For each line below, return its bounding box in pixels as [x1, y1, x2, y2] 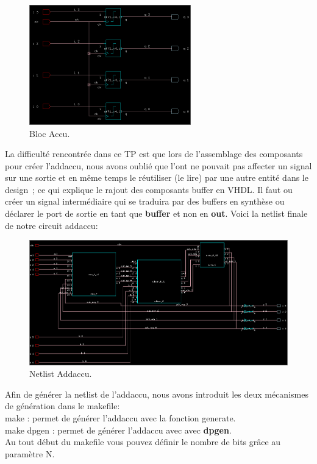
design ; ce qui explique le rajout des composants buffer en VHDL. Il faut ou [5, 183, 293, 195]
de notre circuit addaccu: [5, 219, 98, 231]
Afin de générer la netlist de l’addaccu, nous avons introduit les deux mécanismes [5, 387, 308, 400]
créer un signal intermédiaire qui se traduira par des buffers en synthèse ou [5, 195, 285, 208]
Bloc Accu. [29, 127, 70, 139]
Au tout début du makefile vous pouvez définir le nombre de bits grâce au [5, 435, 281, 448]
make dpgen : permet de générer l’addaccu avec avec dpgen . [5, 423, 232, 436]
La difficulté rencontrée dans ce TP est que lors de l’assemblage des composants [5, 147, 303, 160]
